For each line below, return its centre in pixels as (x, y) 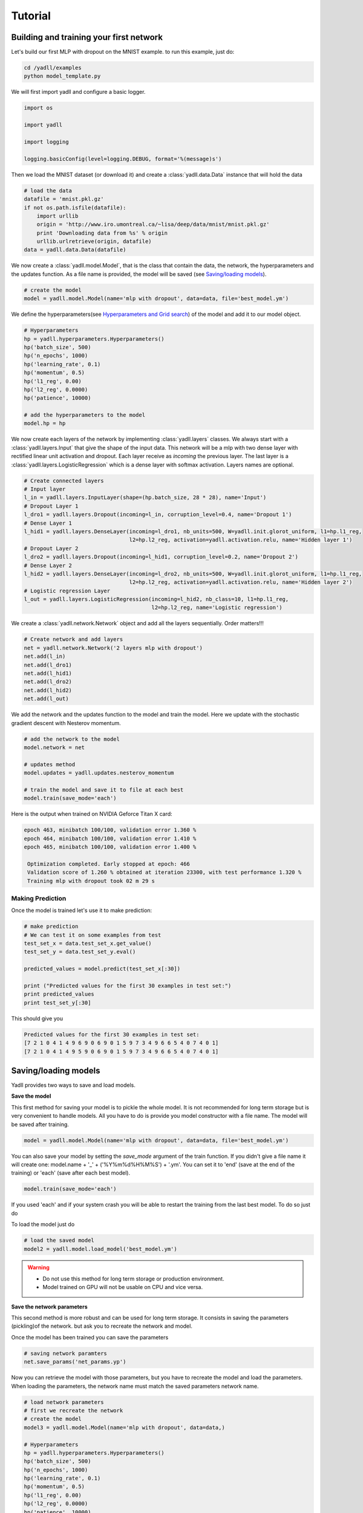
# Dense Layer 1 (48, 523)
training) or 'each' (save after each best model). (70, 1173)
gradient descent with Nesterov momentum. (66, 723)
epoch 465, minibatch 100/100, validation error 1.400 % (110, 847)
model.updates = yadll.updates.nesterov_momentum (99, 773)
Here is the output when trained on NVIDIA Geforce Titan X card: (92, 814)
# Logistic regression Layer (67, 591)
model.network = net (54, 747)
